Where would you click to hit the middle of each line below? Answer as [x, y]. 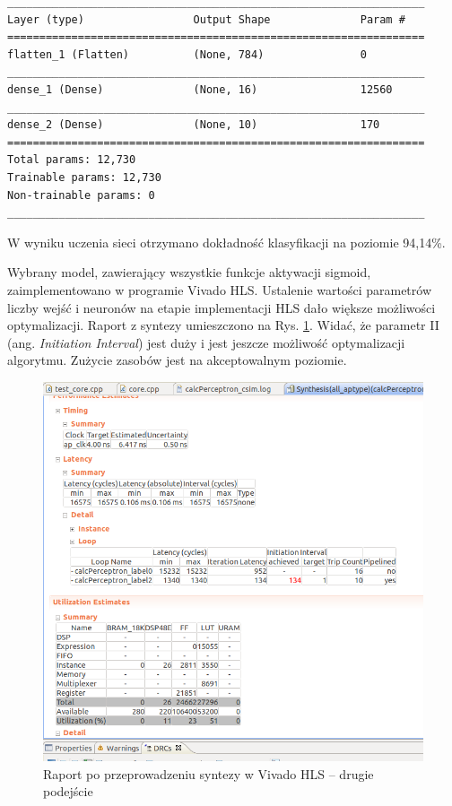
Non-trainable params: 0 [81, 195]
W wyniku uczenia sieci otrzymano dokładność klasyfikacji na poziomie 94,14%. [226, 242]
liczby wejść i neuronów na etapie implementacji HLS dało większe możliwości [222, 307]
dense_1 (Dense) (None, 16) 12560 [200, 89]
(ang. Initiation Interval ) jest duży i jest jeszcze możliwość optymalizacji [206, 342]
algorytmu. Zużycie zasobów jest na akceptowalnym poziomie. [177, 360]
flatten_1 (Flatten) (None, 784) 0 [187, 54]
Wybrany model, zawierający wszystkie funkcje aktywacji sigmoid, [189, 272]
